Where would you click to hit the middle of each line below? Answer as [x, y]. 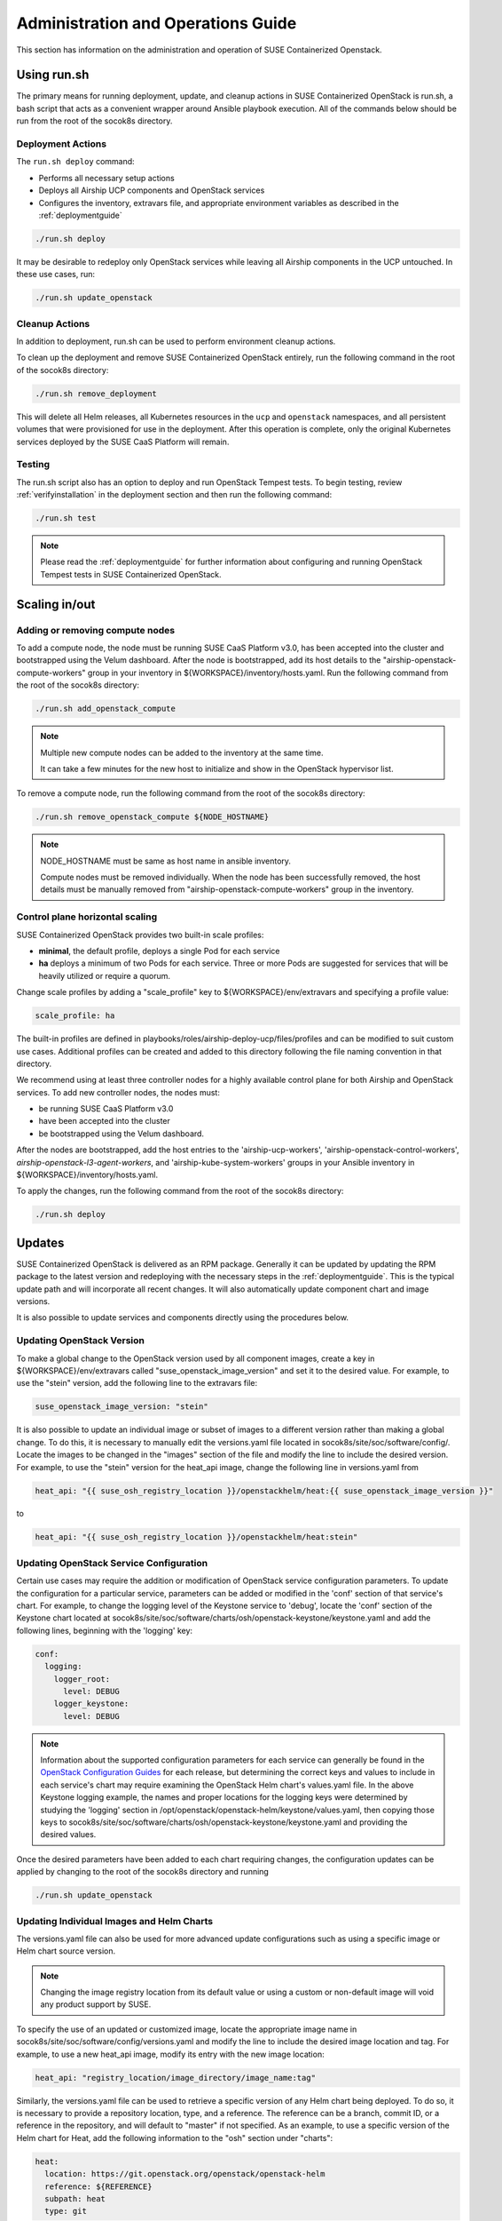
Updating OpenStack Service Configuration [112, 1563]
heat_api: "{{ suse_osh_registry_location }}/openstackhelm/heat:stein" [196, 1537]
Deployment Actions [61, 144]
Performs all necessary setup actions [106, 178]
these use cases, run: [56, 275]
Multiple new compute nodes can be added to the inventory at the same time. [182, 752]
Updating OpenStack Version [81, 1341]
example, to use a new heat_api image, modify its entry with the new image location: [170, 2054]
